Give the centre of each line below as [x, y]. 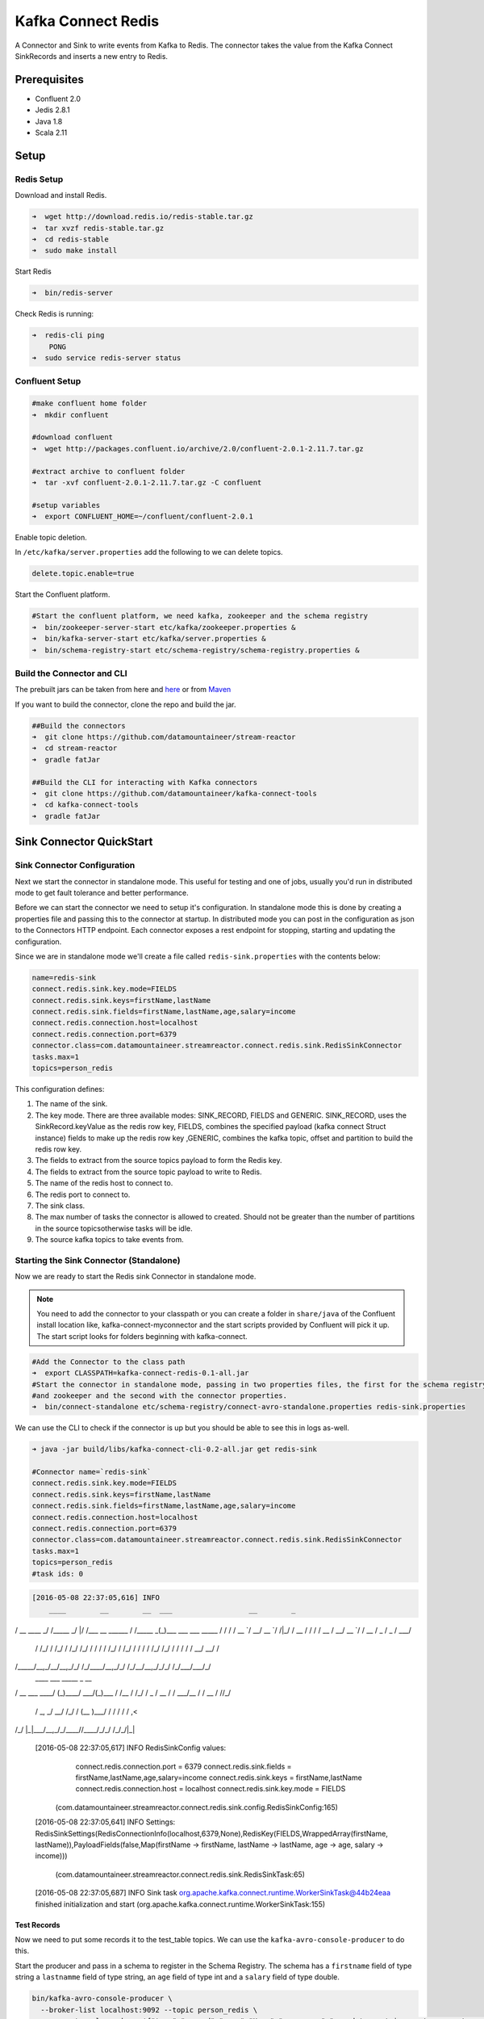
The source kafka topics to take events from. [110, 1240]
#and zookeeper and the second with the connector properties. [160, 1396]
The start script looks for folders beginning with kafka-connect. [142, 1336]
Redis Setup [39, 179]
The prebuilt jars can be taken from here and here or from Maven [123, 690]
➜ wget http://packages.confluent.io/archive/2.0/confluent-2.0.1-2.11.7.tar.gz [198, 449]
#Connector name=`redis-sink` [92, 1472]
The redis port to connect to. [83, 1194]
